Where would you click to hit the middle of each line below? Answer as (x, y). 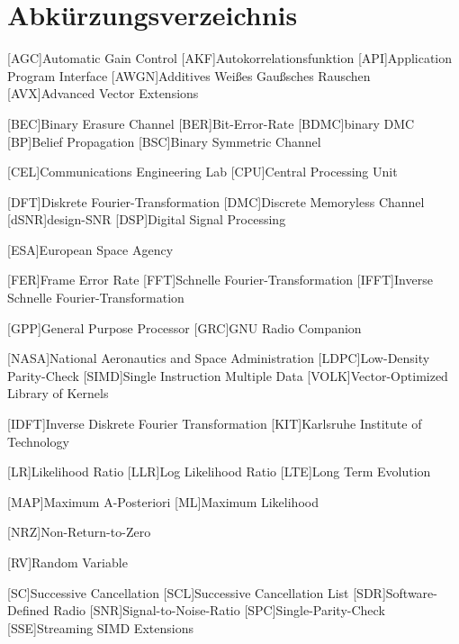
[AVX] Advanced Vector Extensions (103, 93)
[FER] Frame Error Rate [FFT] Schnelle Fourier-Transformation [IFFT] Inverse (220, 280)
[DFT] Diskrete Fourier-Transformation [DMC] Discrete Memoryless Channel (216, 201)
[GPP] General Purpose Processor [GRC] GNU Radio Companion (184, 327)
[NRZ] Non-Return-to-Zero (79, 532)
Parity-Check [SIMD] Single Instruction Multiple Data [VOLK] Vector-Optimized (228, 375)
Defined (28, 610)
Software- (411, 592)
